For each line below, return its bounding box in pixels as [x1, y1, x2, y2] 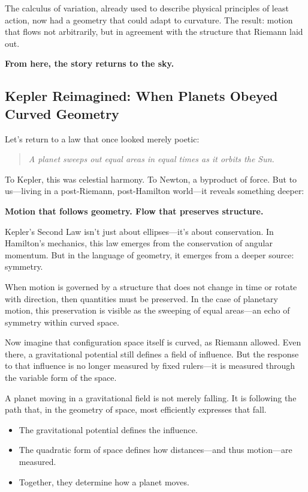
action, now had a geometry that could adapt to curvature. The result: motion [5, 13, 293, 26]
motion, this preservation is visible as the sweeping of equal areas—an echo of [5, 304, 290, 317]
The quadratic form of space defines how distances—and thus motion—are [19, 443, 292, 456]
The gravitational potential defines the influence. [19, 423, 198, 436]
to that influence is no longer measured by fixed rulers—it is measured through [5, 359, 295, 372]
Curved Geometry [5, 104, 119, 123]
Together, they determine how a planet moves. [19, 475, 189, 488]
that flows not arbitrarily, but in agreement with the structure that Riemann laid [5, 25, 303, 38]
